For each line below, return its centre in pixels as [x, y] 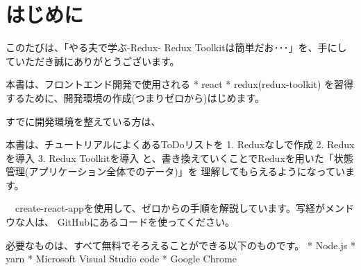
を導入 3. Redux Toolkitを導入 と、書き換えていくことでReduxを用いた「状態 [179, 157]
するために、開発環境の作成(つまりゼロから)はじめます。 [135, 97]
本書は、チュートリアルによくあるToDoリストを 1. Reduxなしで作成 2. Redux [180, 144]
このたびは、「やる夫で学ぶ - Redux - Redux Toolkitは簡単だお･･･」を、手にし [176, 47]
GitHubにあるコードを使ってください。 [146, 222]
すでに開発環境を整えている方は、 [83, 121]
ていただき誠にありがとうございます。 [93, 61]
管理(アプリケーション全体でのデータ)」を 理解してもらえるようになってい [176, 171]
